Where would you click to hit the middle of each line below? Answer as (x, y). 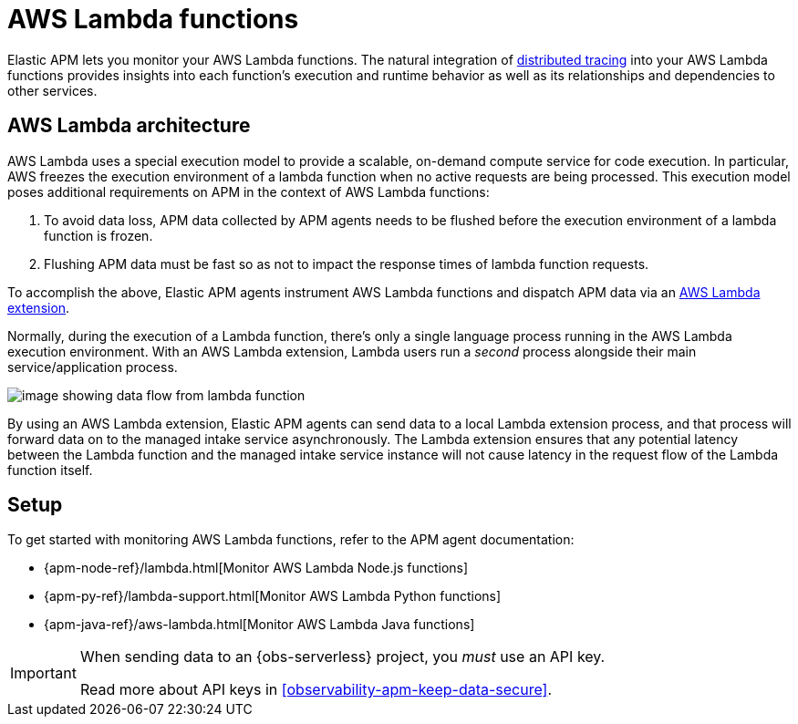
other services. (52, 90)
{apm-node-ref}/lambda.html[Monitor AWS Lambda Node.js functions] (256, 568)
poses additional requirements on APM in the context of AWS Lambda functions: (249, 191)
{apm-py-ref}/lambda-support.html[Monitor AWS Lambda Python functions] (273, 596)
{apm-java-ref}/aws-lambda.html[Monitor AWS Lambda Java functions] (259, 625)
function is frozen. (98, 235)
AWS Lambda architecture (129, 126)
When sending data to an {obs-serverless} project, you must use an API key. (342, 657)
